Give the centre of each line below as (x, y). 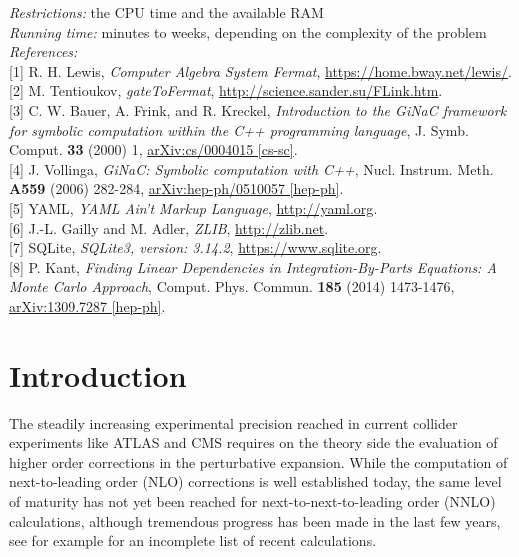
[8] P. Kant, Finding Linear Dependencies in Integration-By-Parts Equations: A (253, 266)
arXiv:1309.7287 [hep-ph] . (87, 305)
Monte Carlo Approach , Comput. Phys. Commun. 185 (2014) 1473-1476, (232, 286)
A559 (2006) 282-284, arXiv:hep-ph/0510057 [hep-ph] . (176, 188)
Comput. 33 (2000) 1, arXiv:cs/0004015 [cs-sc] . (153, 149)
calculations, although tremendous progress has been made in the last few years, (255, 520)
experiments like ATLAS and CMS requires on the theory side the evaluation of (253, 442)
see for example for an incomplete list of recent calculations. (193, 540)
